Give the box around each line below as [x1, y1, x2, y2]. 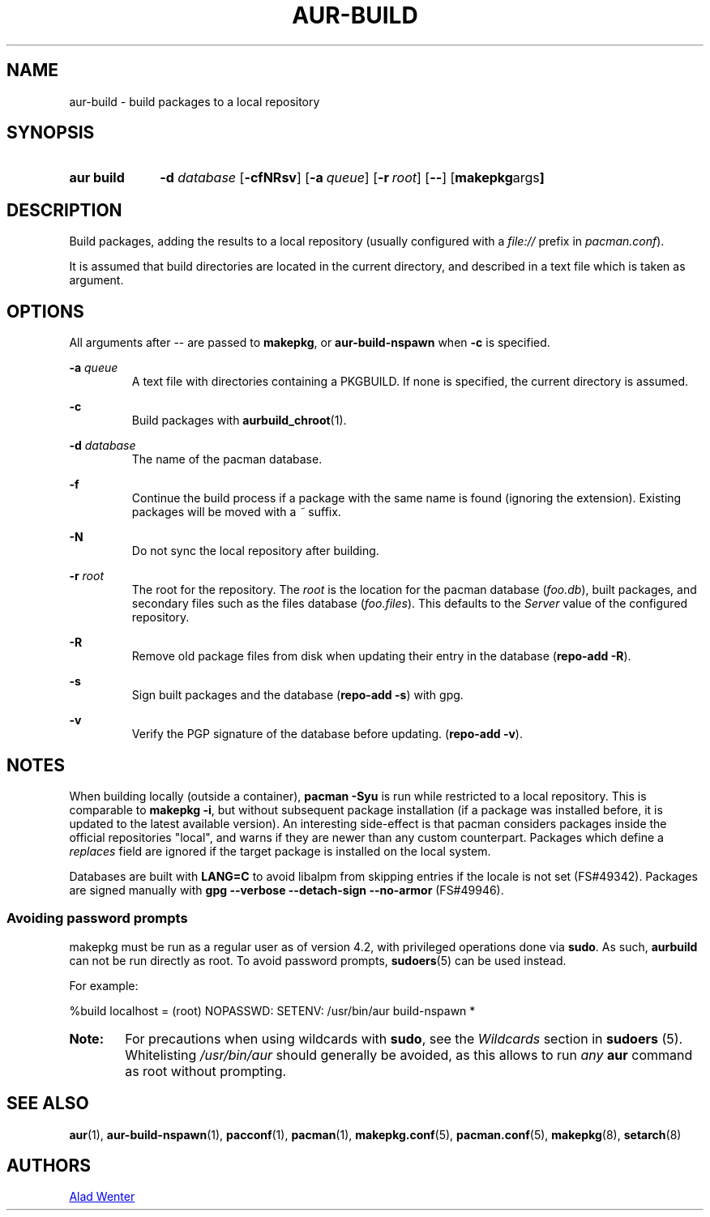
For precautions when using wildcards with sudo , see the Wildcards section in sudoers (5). [125, 1030, 683, 1047]
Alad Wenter [69, 1189, 135, 1204]
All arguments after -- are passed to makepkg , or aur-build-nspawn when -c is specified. [69, 335, 550, 350]
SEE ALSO [6, 1093, 89, 1114]
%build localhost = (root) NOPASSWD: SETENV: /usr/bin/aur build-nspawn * [69, 1003, 476, 1018]
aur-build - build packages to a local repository [69, 94, 320, 109]
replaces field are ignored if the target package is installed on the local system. [69, 843, 491, 858]
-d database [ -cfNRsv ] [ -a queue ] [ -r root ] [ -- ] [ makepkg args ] [160, 169, 545, 186]
